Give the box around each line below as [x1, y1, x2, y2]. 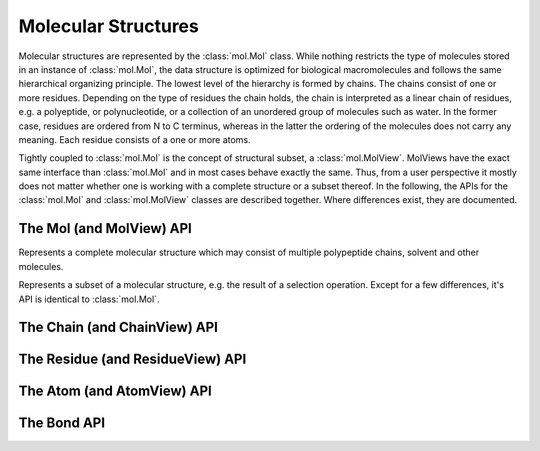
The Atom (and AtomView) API [18, 383, 212, 400]
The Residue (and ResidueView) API [18, 351, 247, 368]
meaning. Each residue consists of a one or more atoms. [18, 133, 251, 145]
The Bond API [18, 415, 105, 432]
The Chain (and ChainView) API [18, 319, 219, 336]
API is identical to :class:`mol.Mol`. [18, 293, 160, 305]
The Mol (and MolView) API [18, 220, 192, 237]
